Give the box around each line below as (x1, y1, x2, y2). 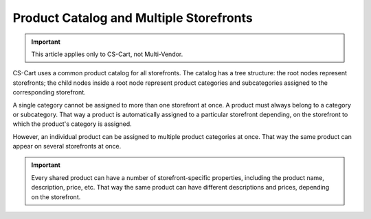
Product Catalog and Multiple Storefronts (12, 10, 254, 25)
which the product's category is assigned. (12, 120, 132, 128)
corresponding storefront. (12, 88, 86, 96)
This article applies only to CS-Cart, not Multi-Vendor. (31, 50, 183, 58)
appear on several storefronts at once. (12, 142, 122, 151)
